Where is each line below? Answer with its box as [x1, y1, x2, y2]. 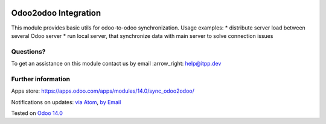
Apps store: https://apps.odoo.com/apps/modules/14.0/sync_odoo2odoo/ [11, 87, 194, 95]
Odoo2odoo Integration [11, 8, 101, 18]
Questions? [11, 47, 46, 55]
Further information [11, 75, 71, 83]
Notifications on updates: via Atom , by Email [11, 98, 121, 105]
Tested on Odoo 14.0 [11, 109, 63, 117]
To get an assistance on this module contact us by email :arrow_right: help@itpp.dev [11, 60, 222, 67]
